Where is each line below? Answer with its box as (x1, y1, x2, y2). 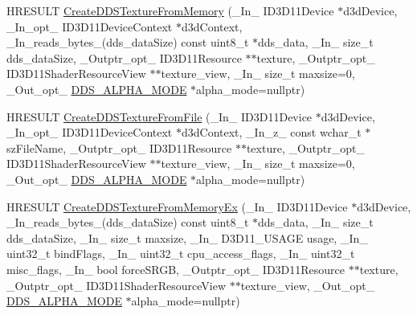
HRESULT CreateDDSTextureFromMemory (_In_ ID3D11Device (6, 2, 334, 18)
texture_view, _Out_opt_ (240, 276, 375, 293)
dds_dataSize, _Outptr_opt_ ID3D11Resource (6, 49, 242, 66)
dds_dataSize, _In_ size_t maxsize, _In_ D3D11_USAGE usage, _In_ (6, 229, 368, 246)
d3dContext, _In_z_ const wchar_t (181, 124, 362, 141)
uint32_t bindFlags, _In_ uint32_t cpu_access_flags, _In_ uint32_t (6, 245, 355, 262)
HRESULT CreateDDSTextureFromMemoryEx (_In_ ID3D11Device (6, 198, 348, 215)
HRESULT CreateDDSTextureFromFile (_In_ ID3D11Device (6, 108, 313, 125)
